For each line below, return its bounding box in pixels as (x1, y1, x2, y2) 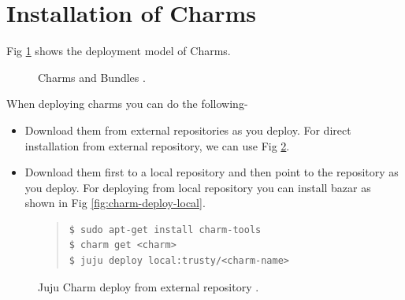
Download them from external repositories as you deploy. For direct (24, 121, 351, 138)
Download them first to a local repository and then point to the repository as (24, 164, 399, 180)
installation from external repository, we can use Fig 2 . (24, 137, 290, 154)
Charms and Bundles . (38, 69, 146, 85)
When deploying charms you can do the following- (6, 95, 248, 112)
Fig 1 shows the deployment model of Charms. (6, 43, 231, 59)
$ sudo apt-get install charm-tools (69, 224, 262, 235)
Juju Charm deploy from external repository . (38, 278, 259, 294)
